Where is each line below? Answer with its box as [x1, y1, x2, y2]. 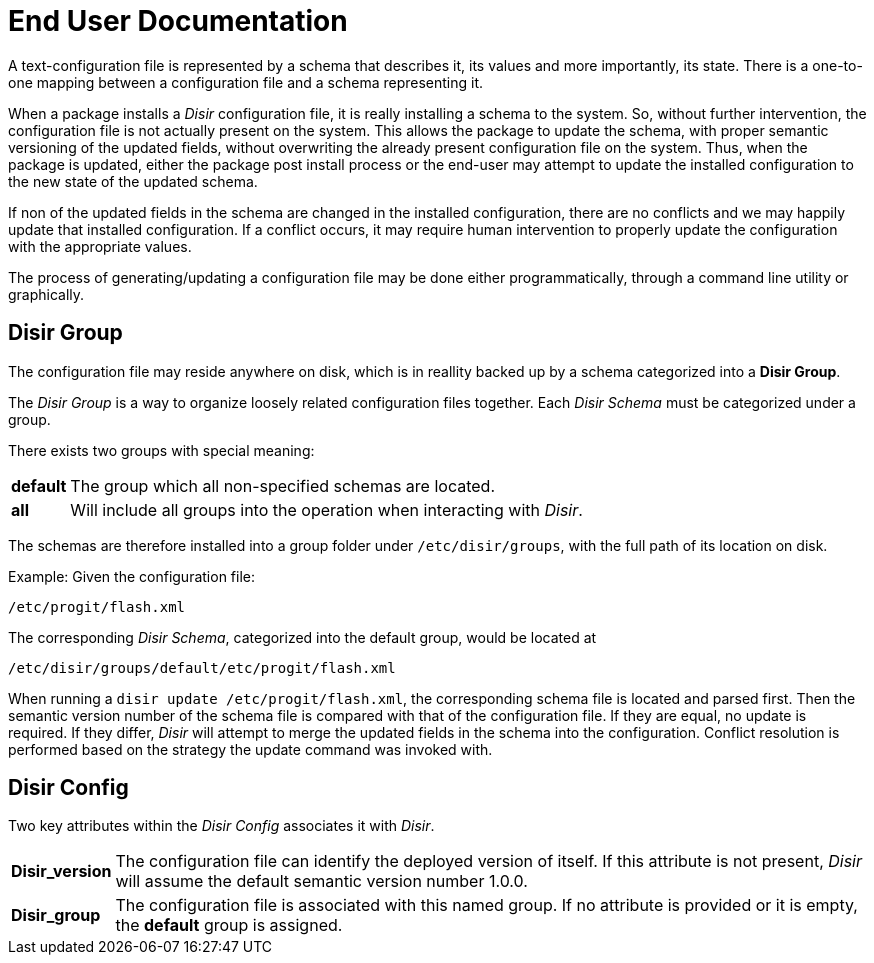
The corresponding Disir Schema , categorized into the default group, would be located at [8, 628, 597, 646]
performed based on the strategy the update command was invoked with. [8, 740, 493, 758]
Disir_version [11, 861, 112, 882]
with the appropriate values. [8, 237, 192, 255]
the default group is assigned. [115, 915, 343, 936]
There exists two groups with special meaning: [8, 441, 315, 459]
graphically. [8, 285, 85, 303]
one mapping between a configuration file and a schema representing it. [8, 73, 484, 91]
